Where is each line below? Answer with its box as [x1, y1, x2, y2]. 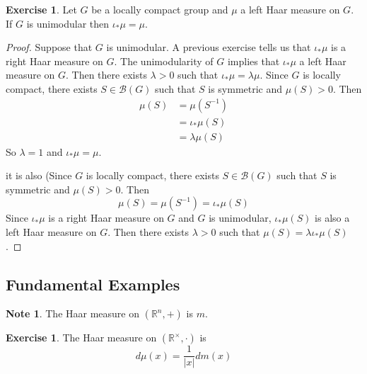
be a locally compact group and [91, 2, 228, 16]
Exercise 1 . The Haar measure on [6, 330, 157, 345]
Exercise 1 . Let [6, 2, 77, 16]
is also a [315, 210, 350, 225]
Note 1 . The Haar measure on [6, 306, 140, 321]
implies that [227, 53, 280, 68]
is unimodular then [26, 16, 110, 30]
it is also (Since [6, 168, 72, 183]
